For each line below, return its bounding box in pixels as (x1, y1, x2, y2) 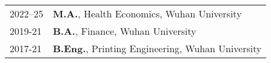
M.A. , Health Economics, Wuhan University (53, 7, 242, 20)
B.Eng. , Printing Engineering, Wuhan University (53, 41, 262, 55)
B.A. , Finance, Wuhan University (53, 24, 196, 38)
